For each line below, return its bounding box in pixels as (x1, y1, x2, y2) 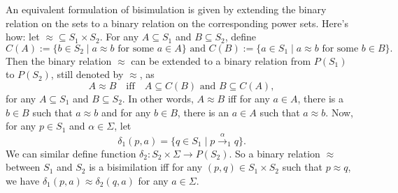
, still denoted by (50, 67, 124, 82)
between (6, 160, 41, 174)
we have (6, 173, 40, 187)
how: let (6, 29, 40, 44)
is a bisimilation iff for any (89, 160, 203, 174)
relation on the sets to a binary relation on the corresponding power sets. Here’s (6, 15, 348, 30)
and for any (101, 105, 151, 119)
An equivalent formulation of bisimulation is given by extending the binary (6, 2, 327, 16)
